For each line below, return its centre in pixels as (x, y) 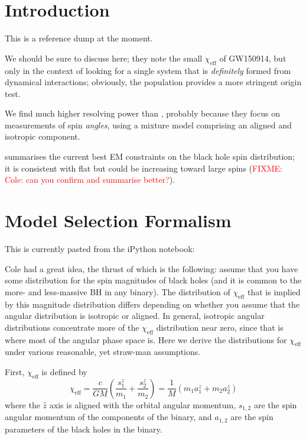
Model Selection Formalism (118, 220)
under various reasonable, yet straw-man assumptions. (103, 352)
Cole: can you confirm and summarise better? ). (90, 180)
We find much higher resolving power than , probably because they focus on (142, 113)
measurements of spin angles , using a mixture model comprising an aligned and (148, 125)
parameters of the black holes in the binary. (84, 429)
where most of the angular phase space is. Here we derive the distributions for (146, 339)
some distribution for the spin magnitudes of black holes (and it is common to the (153, 280)
